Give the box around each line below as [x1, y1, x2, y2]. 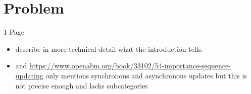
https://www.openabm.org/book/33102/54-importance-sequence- [29, 60, 231, 71]
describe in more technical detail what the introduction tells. [15, 43, 204, 54]
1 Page [4, 27, 25, 37]
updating [15, 70, 43, 80]
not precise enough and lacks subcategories [15, 80, 148, 90]
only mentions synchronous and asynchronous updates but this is [45, 70, 247, 80]
